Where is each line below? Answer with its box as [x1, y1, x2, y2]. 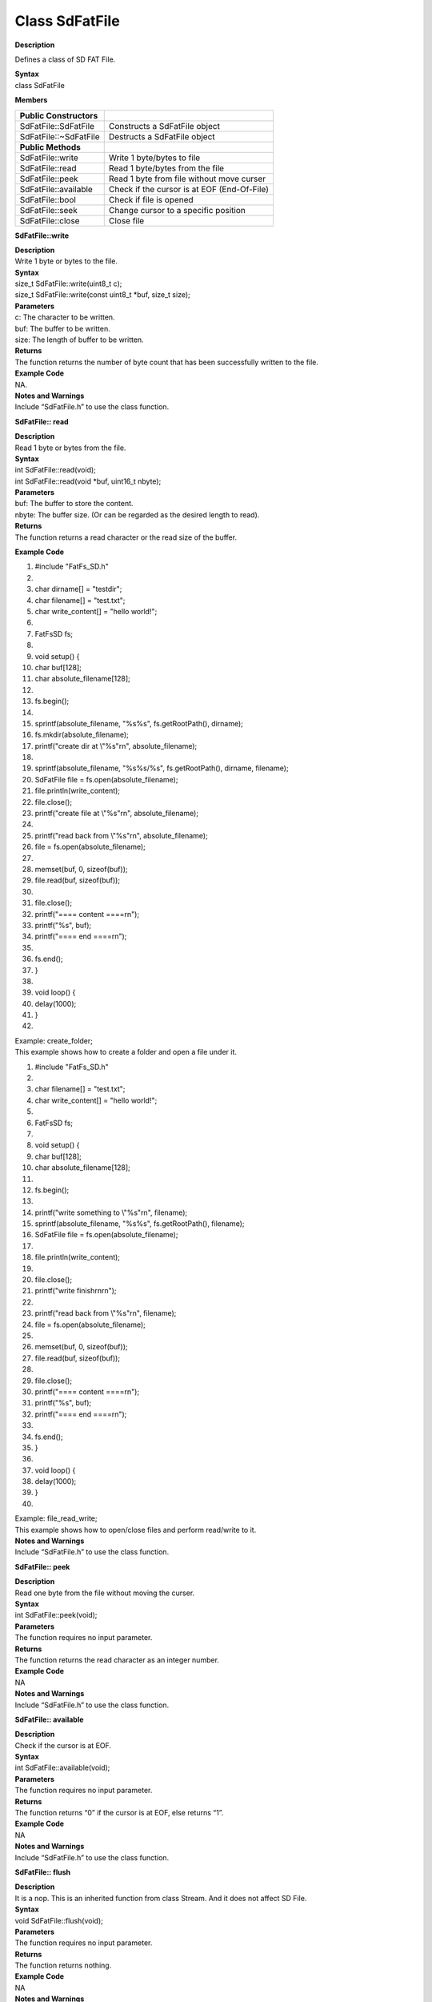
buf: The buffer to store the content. [14, 499, 134, 509]
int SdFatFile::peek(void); [14, 1610, 98, 1620]
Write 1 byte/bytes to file [108, 152, 201, 163]
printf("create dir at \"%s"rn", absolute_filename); [34, 741, 198, 750]
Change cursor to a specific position [108, 204, 246, 215]
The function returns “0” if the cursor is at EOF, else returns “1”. [14, 1808, 224, 1818]
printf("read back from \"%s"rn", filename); [34, 1309, 177, 1318]
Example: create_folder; [14, 1035, 94, 1045]
